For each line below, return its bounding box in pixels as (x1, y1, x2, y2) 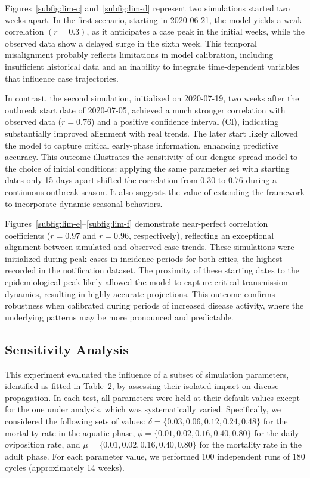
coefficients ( (5, 229, 51, 241)
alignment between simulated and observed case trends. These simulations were (5, 240, 294, 253)
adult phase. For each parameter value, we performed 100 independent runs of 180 (5, 449, 305, 462)
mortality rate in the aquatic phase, (5, 426, 135, 439)
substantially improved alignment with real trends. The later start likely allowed (5, 127, 298, 139)
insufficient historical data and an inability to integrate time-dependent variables (5, 60, 299, 72)
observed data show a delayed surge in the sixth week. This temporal (5, 36, 257, 49)
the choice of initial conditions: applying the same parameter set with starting (5, 162, 290, 174)
